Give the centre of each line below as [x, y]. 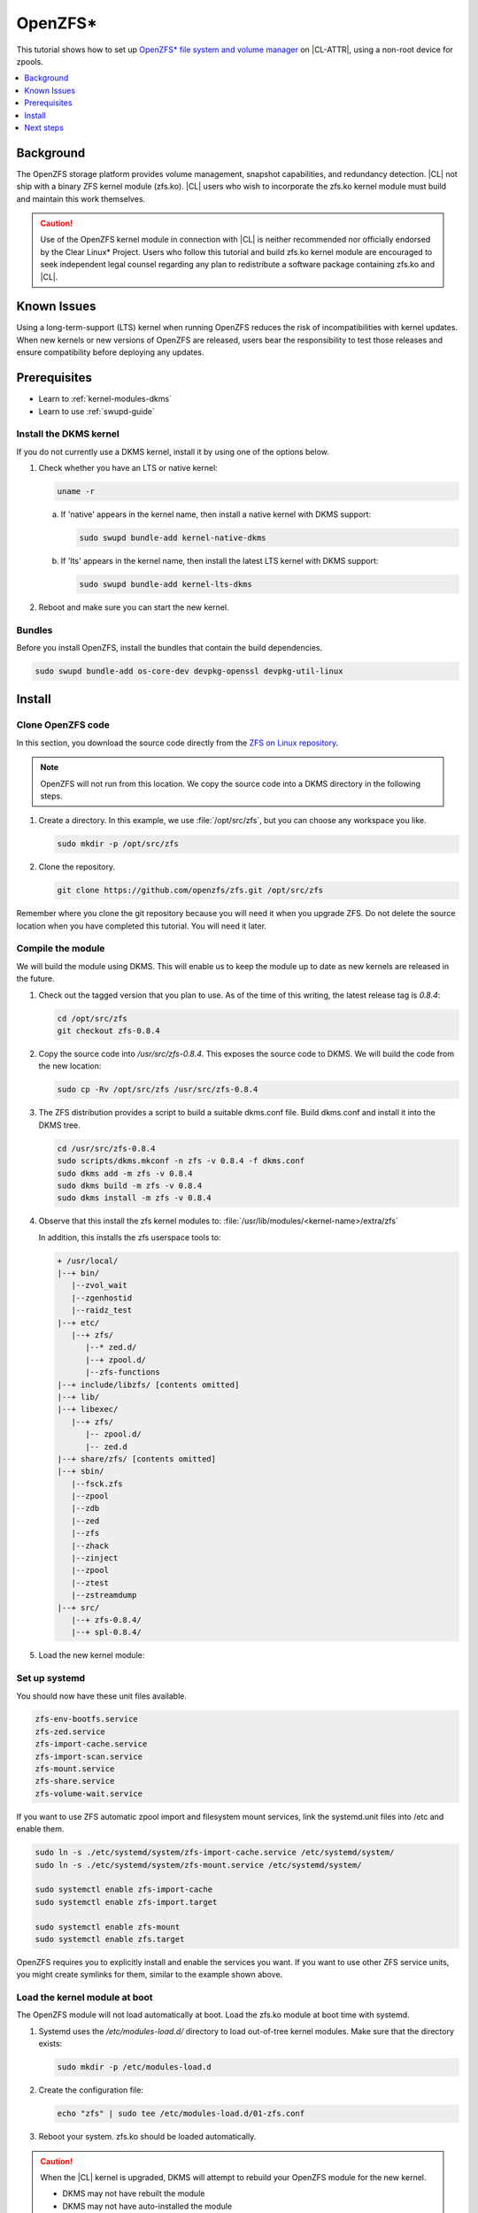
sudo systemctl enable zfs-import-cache [123, 1889]
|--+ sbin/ [81, 1471]
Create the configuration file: [91, 2090]
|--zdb [85, 1508]
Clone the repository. [77, 867]
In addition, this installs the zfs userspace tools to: [130, 1237]
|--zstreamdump [104, 1595]
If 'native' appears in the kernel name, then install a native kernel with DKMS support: [216, 514]
